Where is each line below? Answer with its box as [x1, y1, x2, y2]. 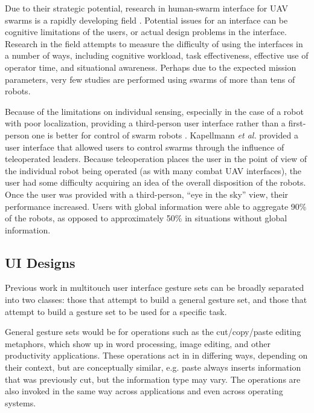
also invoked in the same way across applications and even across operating [5, 385, 283, 397]
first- [288, 117, 306, 129]
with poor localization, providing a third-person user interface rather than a [5, 117, 286, 129]
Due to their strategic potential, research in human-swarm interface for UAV [5, 2, 288, 14]
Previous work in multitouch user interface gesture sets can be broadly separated [5, 281, 304, 294]
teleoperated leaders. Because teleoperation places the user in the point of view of [5, 152, 307, 165]
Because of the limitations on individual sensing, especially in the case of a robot [5, 105, 304, 117]
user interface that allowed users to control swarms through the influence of [5, 140, 284, 153]
